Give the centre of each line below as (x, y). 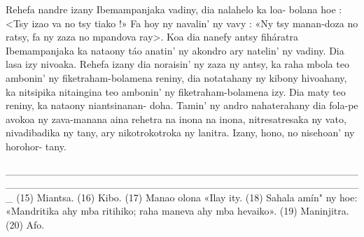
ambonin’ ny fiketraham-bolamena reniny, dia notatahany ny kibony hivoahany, (176, 77)
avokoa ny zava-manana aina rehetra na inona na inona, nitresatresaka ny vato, (176, 118)
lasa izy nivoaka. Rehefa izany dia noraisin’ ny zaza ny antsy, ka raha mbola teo (177, 64)
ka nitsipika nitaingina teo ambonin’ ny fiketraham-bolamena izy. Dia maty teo (176, 91)
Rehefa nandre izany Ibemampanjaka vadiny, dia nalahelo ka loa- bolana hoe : (174, 9)
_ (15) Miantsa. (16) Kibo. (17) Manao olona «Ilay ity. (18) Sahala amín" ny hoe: (182, 197)
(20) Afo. (25, 224)
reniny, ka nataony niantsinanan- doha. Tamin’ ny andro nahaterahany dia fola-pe (182, 105)
